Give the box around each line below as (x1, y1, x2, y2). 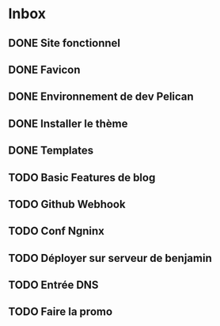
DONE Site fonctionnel (8, 36, 121, 50)
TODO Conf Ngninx (8, 225, 104, 238)
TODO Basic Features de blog (8, 171, 156, 184)
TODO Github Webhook (8, 197, 126, 210)
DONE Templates (8, 144, 94, 157)
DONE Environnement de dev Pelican (8, 90, 194, 104)
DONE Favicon (8, 63, 81, 76)
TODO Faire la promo (8, 305, 113, 319)
